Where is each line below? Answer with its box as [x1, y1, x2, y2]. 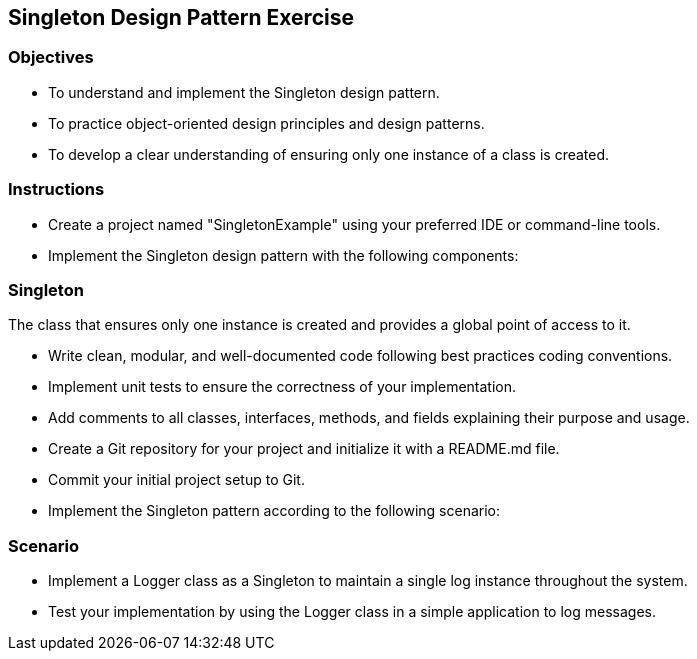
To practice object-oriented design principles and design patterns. [48, 114, 485, 132]
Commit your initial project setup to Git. [48, 471, 305, 489]
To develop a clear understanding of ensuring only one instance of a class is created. [48, 145, 610, 163]
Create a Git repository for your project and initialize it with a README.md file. [48, 440, 560, 458]
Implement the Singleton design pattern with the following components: [48, 246, 519, 264]
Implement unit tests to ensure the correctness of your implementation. [48, 378, 517, 396]
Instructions [8, 179, 105, 200]
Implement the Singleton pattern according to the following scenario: [48, 502, 501, 520]
